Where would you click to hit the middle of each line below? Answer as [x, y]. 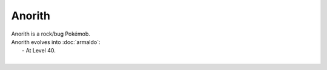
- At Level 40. [39, 51]
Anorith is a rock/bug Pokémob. [51, 34]
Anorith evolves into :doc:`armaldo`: [56, 42]
